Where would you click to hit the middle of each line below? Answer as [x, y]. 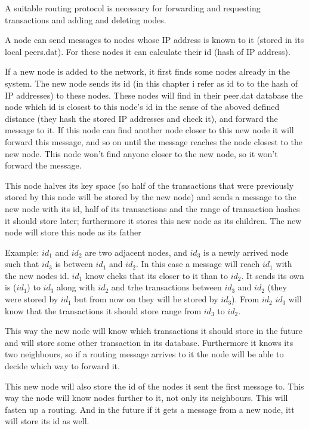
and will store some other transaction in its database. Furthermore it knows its [149, 342]
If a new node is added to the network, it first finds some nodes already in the [148, 71]
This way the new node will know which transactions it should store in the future [154, 331]
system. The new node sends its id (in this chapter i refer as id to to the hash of [152, 83]
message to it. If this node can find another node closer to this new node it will [149, 130]
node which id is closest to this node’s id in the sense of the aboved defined [142, 107]
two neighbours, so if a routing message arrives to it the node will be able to [144, 354]
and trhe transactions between [166, 287]
